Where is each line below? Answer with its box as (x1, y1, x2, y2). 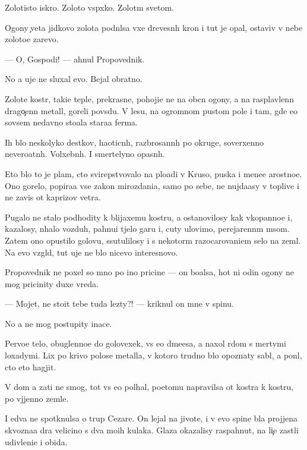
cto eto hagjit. (5, 360, 56, 373)
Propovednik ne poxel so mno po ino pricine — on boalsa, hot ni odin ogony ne (5, 266, 294, 278)
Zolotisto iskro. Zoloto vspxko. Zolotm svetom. (5, 1, 174, 13)
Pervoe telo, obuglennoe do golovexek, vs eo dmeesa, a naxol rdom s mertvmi (5, 337, 286, 350)
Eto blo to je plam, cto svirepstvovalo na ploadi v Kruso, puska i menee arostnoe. (5, 167, 302, 180)
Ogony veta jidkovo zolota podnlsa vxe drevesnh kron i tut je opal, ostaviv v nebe (5, 21, 303, 33)
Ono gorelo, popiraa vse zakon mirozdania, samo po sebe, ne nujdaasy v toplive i (5, 179, 299, 191)
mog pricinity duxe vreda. (5, 277, 99, 289)
